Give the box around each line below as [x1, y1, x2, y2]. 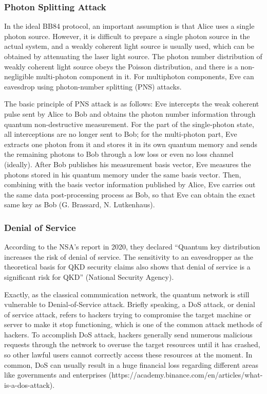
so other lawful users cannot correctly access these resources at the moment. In [4, 349, 253, 360]
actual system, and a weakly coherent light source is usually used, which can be [4, 41, 255, 51]
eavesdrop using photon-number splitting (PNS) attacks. [4, 81, 182, 92]
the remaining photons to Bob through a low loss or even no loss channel [4, 149, 234, 159]
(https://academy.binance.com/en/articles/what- [108, 369, 263, 380]
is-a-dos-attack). [4, 379, 55, 390]
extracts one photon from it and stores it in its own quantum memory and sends [4, 138, 257, 149]
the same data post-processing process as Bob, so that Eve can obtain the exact [4, 189, 256, 200]
